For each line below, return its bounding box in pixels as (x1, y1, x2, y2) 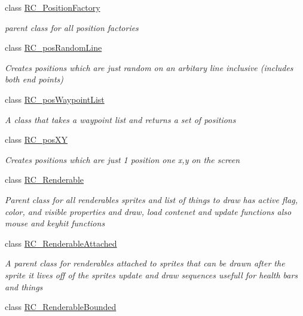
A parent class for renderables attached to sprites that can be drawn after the (5, 257, 285, 269)
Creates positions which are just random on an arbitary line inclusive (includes (5, 61, 293, 73)
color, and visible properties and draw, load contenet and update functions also (5, 205, 292, 217)
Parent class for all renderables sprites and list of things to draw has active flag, (5, 193, 298, 205)
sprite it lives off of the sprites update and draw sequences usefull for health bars (5, 268, 298, 281)
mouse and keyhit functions (5, 217, 105, 229)
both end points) (5, 73, 64, 85)
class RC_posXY (5, 133, 68, 146)
